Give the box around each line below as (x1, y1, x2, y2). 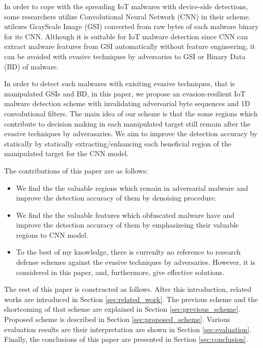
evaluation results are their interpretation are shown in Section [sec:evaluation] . (4, 324, 252, 334)
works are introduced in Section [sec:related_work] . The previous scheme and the (4, 293, 258, 304)
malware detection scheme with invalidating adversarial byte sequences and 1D (4, 98, 250, 109)
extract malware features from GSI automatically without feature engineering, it (4, 41, 255, 52)
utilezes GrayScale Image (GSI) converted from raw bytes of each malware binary (4, 21, 259, 32)
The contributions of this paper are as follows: (4, 165, 148, 176)
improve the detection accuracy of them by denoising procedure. (16, 192, 217, 203)
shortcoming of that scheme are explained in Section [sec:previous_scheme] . (4, 304, 241, 314)
